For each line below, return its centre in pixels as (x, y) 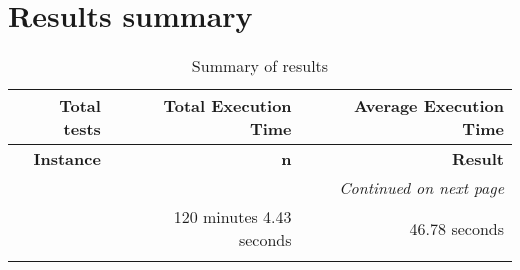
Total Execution (227, 106)
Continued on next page (421, 188)
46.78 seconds (456, 228)
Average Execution (428, 106)
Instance (67, 159)
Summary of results (260, 66)
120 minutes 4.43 (232, 217)
